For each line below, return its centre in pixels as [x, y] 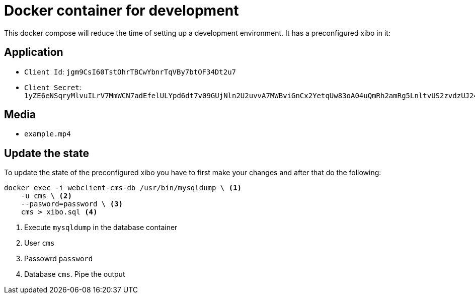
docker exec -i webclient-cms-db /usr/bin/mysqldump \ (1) [123, 188]
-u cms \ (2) [46, 196]
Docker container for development [122, 11]
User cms [39, 243]
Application [34, 52]
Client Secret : [53, 87]
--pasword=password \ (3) [72, 204]
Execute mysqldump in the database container [101, 228]
